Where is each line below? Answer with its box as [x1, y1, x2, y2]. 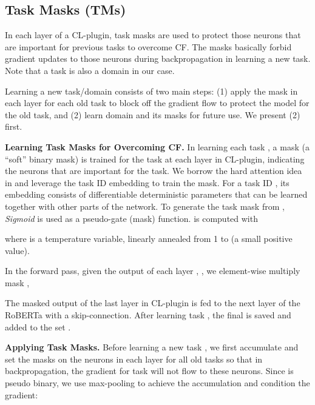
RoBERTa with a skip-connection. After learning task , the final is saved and [5, 309, 291, 321]
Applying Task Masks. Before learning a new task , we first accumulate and [5, 341, 299, 353]
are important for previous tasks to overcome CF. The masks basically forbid [5, 40, 292, 53]
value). [5, 244, 30, 256]
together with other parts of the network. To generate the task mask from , [5, 199, 285, 212]
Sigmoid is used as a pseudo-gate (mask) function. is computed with [5, 212, 258, 224]
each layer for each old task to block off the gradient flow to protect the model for [5, 96, 310, 109]
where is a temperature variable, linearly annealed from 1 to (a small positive [5, 232, 293, 245]
